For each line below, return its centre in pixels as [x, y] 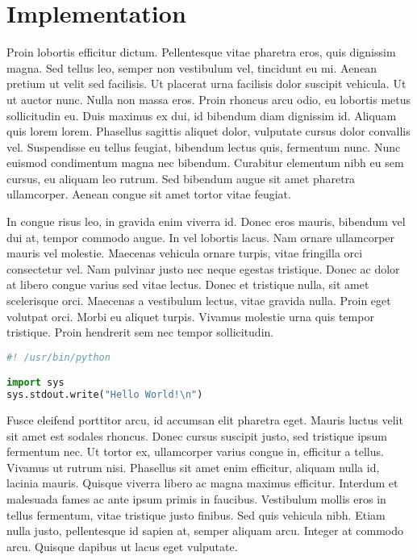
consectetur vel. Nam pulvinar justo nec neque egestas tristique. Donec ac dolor [203, 268]
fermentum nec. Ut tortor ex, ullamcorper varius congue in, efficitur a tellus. [195, 451]
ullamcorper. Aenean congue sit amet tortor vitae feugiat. [149, 194]
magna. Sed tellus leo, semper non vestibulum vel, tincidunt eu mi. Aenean [192, 67]
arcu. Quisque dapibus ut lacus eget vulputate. [122, 546]
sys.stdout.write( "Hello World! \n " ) [105, 395]
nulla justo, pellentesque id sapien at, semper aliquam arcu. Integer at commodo [205, 531]
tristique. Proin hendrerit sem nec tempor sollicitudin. [140, 332]
